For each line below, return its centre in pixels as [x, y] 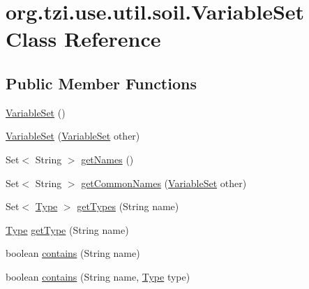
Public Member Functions [101, 83]
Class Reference [83, 39]
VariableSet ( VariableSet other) [73, 136]
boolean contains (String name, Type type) [98, 276]
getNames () [107, 159]
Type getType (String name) [67, 229]
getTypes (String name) [128, 206]
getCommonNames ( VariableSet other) [164, 183]
